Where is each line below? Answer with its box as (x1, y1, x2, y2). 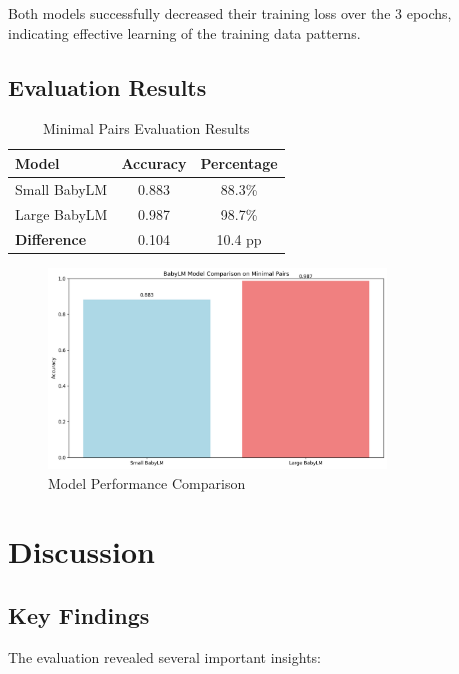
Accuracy (121, 152, 187, 173)
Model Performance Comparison (48, 472, 246, 493)
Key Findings (8, 599, 150, 630)
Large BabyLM (15, 203, 108, 224)
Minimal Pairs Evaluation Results (43, 118, 250, 139)
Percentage (200, 152, 278, 173)
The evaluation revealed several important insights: (8, 646, 322, 667)
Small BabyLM (15, 178, 108, 199)
